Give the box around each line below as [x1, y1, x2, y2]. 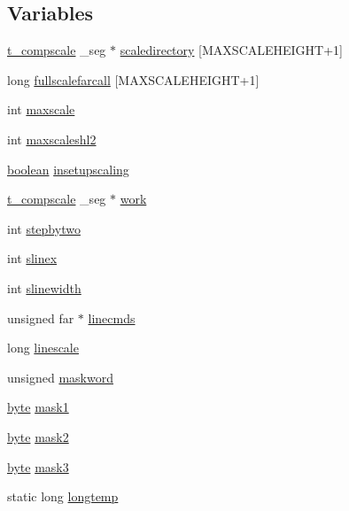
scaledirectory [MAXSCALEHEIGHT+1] [120, 41, 343, 59]
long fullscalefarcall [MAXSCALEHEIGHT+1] [7, 70, 260, 89]
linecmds [88, 308, 136, 327]
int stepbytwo [7, 219, 81, 237]
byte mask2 [7, 427, 69, 445]
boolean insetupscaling [7, 159, 129, 178]
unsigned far [7, 308, 74, 327]
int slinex [7, 249, 58, 267]
